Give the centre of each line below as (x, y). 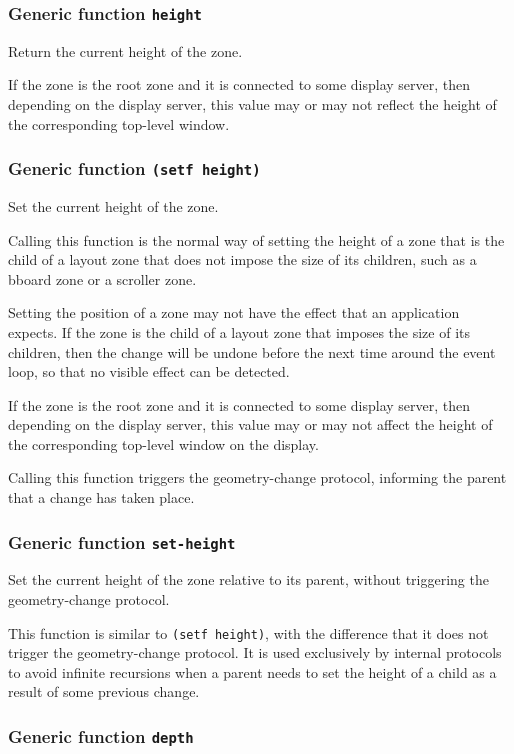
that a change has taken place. (101, 497)
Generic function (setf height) (134, 168)
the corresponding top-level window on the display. (163, 443)
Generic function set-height (122, 541)
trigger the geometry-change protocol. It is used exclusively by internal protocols (255, 652)
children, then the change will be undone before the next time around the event (252, 351)
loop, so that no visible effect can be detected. (149, 371)
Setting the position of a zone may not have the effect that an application (234, 312)
